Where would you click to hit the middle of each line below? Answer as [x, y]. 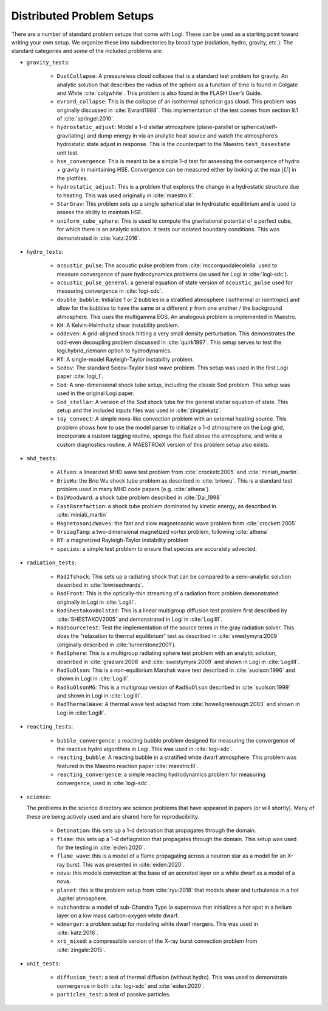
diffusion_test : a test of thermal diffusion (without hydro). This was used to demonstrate [172, 978]
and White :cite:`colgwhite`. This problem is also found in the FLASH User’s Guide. [159, 93]
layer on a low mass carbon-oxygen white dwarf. [118, 915]
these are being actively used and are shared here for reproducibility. [113, 816]
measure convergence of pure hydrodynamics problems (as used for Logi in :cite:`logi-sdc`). [173, 274]
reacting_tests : [50, 727]
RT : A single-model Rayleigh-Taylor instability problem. [125, 359]
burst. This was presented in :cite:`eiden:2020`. [125, 864]
